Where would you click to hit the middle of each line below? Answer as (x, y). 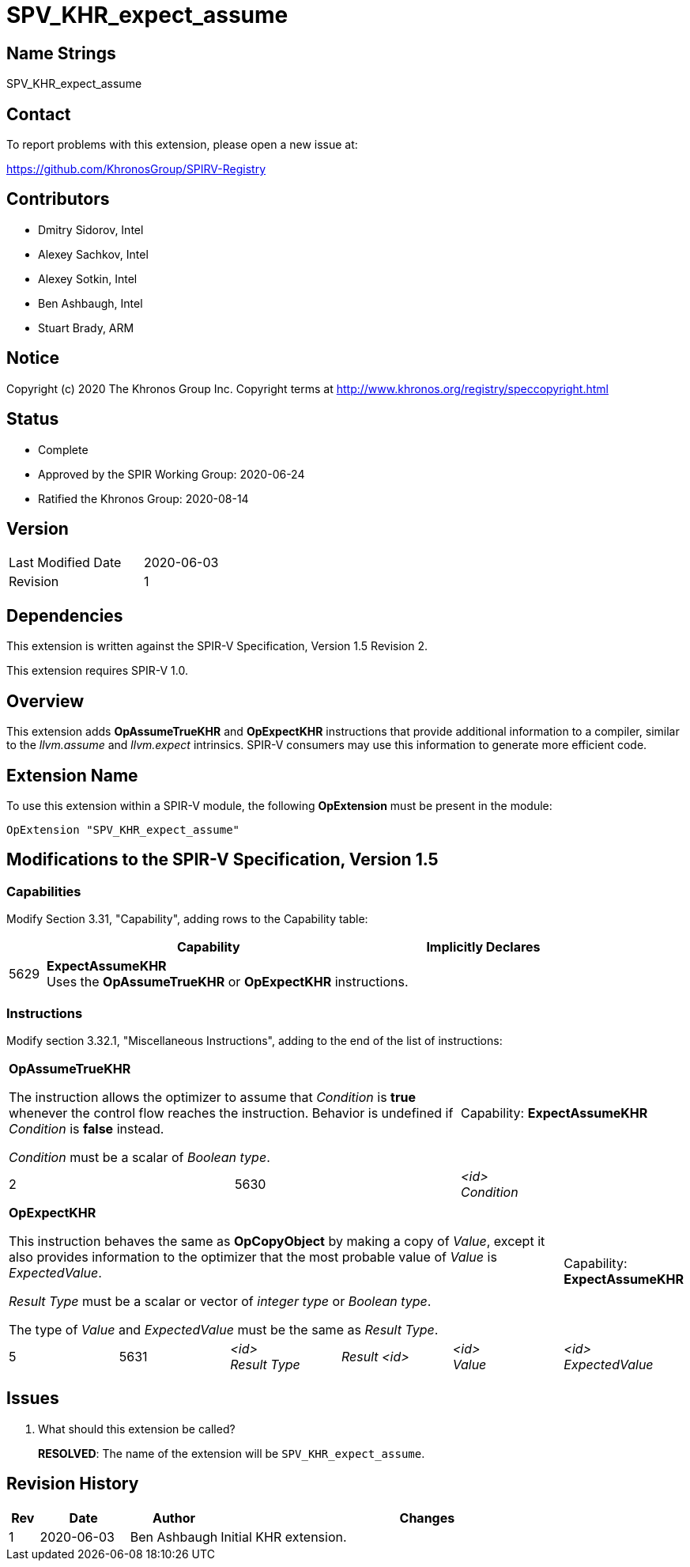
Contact (39, 114)
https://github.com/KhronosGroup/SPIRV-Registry (136, 169)
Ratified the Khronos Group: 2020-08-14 (143, 498)
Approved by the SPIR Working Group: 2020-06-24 (172, 474)
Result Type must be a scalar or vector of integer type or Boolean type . (220, 1301)
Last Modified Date (65, 563)
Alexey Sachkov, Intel (93, 254)
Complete (63, 449)
